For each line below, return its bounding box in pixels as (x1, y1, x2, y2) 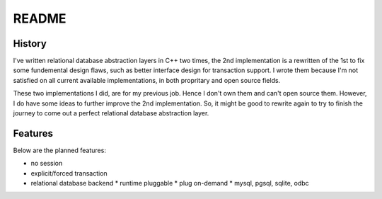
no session (30, 159, 63, 168)
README (13, 11, 66, 26)
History (13, 38, 47, 50)
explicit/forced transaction (30, 169, 108, 177)
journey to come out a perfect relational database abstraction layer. (13, 109, 209, 118)
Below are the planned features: (13, 146, 106, 154)
